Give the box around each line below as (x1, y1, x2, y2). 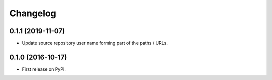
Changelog (9, 8, 56, 19)
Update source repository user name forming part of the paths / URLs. (22, 40, 168, 46)
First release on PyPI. (22, 66, 66, 72)
